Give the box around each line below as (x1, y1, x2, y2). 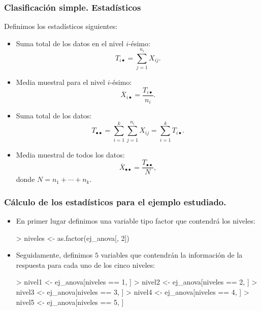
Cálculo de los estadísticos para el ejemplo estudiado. (4, 195, 226, 208)
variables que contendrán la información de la (101, 250, 243, 260)
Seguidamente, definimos (16, 250, 93, 260)
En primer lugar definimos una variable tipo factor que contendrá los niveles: (16, 215, 255, 226)
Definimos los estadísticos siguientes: (4, 21, 118, 32)
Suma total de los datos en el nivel (16, 38, 124, 48)
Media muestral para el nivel (16, 77, 105, 87)
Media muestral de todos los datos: (16, 149, 125, 160)
